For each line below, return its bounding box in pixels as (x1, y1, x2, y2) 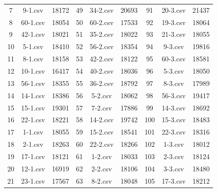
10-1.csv (21, 65, 45, 76)
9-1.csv (23, 4, 44, 15)
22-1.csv (21, 114, 45, 125)
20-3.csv (162, 4, 186, 15)
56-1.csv (21, 78, 45, 88)
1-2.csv (91, 151, 112, 161)
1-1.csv (23, 127, 44, 137)
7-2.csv (91, 102, 112, 112)
